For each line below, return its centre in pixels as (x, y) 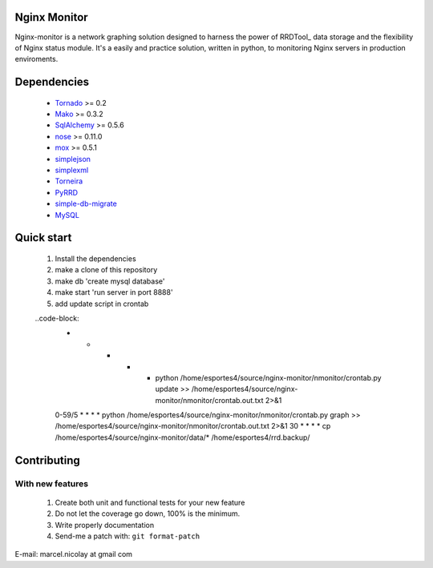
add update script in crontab (102, 304)
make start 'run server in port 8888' (114, 292)
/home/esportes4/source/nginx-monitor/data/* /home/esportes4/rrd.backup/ (182, 437)
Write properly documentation (105, 525)
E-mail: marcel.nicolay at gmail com (73, 554)
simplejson (73, 159)
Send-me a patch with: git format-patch (127, 536)
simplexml (72, 170)
